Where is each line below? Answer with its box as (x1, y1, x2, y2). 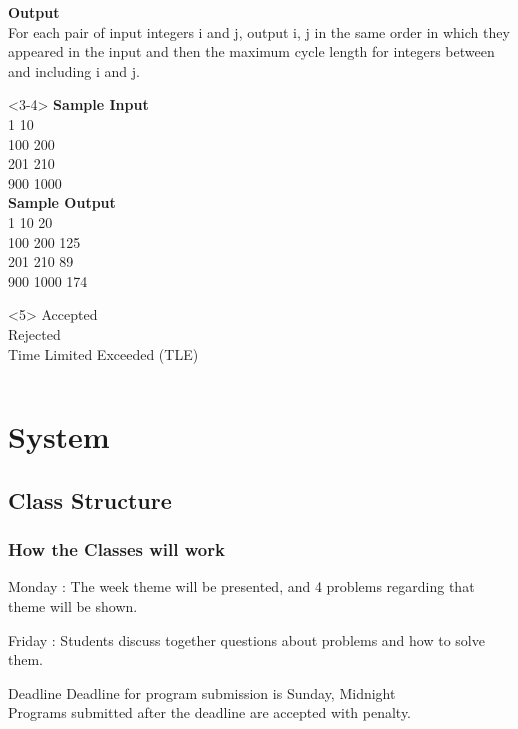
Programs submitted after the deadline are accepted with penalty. (8, 702, 412, 723)
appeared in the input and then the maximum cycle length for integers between (8, 41, 495, 62)
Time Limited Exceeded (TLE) (8, 343, 199, 364)
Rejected (8, 323, 61, 344)
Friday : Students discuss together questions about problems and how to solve (8, 629, 485, 650)
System (8, 416, 110, 457)
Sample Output (8, 192, 116, 213)
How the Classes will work (8, 537, 225, 562)
